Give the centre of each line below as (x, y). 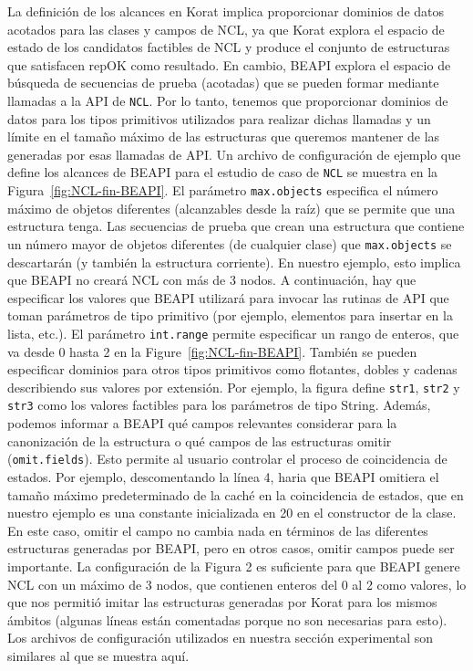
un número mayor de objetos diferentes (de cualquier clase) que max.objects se (230, 243)
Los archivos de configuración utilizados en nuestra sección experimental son (221, 638)
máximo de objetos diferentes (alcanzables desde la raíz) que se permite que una (231, 208)
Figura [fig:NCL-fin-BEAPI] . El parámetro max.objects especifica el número (223, 190)
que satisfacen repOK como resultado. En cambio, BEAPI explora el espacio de (229, 64)
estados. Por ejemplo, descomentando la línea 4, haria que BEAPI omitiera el (223, 476)
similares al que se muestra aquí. (98, 655)
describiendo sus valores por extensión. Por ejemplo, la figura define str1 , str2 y (234, 387)
